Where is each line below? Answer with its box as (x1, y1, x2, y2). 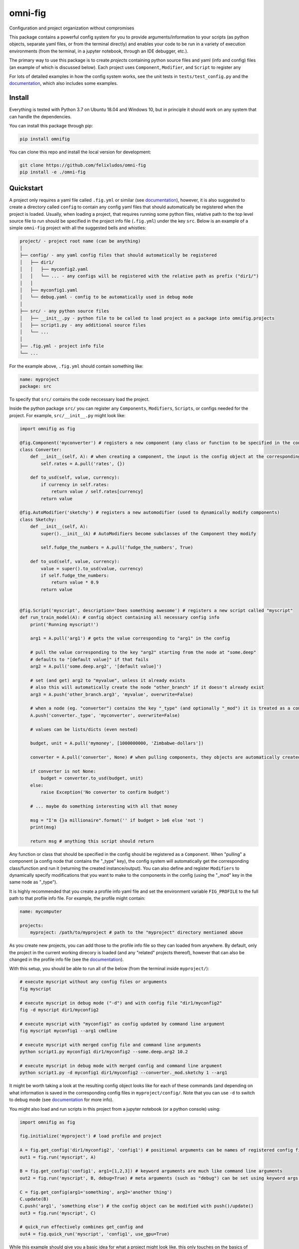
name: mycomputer (19, 909, 62, 914)
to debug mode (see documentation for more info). (9, 1097, 114, 1103)
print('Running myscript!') (30, 622, 99, 627)
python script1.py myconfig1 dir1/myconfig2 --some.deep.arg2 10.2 (19, 1049, 188, 1055)
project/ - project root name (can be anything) (19, 238, 141, 244)
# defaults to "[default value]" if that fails (30, 656, 149, 662)
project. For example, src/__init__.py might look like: (9, 412, 126, 418)
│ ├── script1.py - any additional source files (19, 322, 147, 328)
